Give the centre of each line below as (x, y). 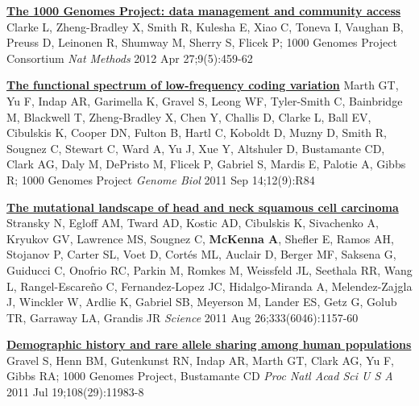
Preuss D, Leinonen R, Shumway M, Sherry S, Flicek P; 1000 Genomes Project (202, 42)
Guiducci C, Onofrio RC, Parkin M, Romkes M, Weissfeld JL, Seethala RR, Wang (209, 269)
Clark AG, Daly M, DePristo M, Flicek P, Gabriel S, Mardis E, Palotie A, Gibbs (206, 164)
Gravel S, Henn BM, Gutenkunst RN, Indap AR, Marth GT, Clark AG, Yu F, (200, 360)
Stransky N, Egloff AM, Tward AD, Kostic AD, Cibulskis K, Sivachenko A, (193, 223)
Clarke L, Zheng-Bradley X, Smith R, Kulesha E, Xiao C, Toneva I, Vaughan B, (205, 26)
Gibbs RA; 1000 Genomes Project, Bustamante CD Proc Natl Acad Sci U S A (200, 376)
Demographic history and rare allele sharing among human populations (209, 344)
